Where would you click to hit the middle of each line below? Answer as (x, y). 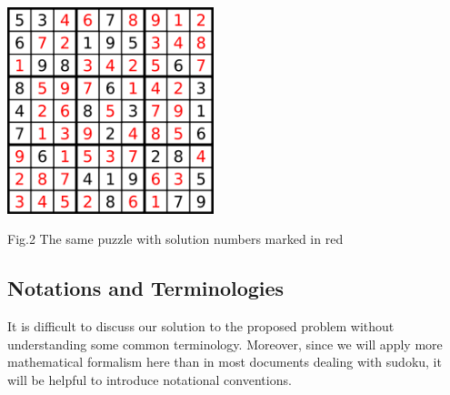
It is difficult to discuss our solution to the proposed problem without (201, 326)
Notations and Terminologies (146, 288)
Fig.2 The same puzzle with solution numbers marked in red (175, 239)
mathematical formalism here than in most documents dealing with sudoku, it (225, 362)
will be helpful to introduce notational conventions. (150, 379)
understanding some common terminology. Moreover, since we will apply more (225, 344)
